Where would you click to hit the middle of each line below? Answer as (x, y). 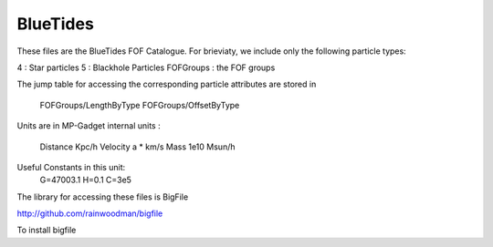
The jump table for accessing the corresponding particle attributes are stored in (167, 84)
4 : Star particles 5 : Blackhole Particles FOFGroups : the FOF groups (146, 67)
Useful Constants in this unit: (71, 167)
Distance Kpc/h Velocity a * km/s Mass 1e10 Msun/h (137, 147)
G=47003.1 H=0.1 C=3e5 (86, 180)
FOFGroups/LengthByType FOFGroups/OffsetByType (140, 105)
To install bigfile (47, 230)
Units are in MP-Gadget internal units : (89, 126)
